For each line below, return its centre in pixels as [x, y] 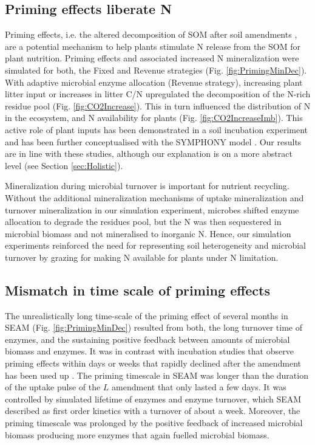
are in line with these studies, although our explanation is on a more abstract [149, 154]
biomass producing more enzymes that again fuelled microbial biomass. [137, 434]
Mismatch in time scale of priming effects [138, 290]
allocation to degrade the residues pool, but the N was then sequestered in [143, 222]
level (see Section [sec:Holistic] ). [64, 165]
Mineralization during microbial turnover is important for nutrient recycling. [147, 186]
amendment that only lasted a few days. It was [199, 387]
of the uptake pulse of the [53, 387]
